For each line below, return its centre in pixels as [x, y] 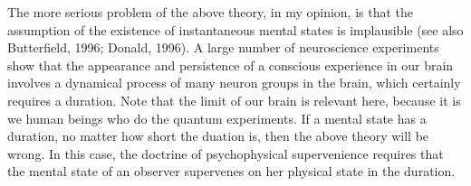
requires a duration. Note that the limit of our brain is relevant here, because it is [234, 100]
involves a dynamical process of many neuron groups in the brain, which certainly [234, 83]
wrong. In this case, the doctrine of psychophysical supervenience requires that [226, 153]
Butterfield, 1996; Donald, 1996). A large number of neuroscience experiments [223, 47]
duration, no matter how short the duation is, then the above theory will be [218, 136]
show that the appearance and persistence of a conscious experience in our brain [231, 65]
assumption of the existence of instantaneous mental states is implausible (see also [235, 29]
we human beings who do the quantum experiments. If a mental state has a [217, 118]
